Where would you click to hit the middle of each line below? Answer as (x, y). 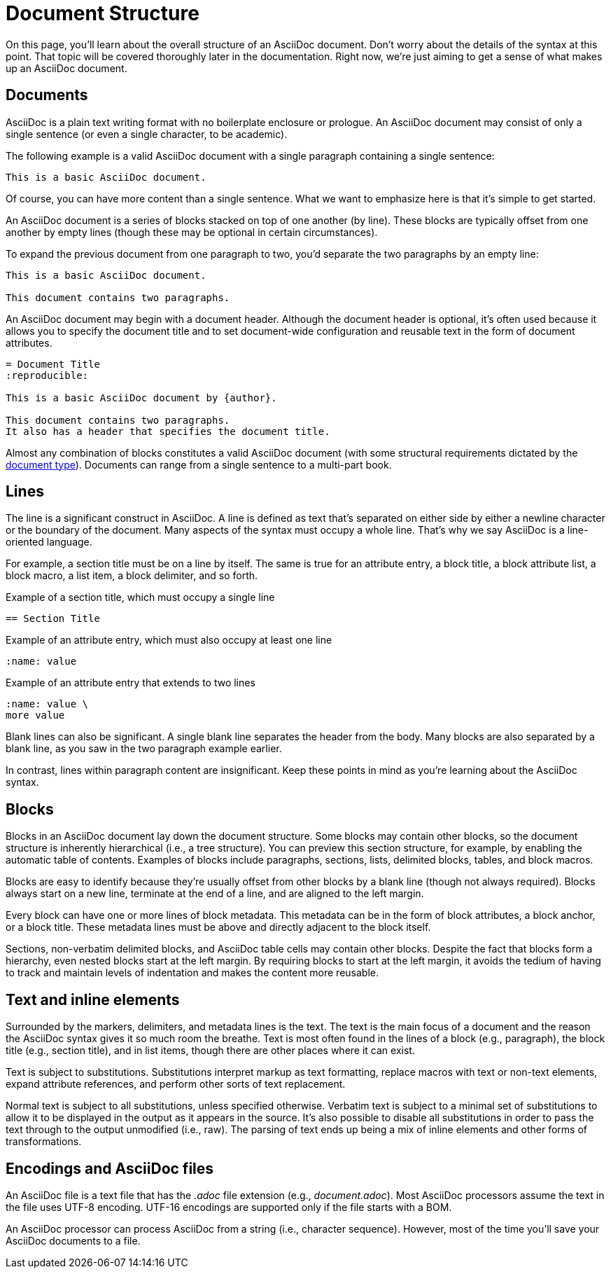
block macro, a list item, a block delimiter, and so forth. (132, 576)
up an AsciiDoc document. (66, 68)
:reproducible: (47, 375)
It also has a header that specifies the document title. (168, 431)
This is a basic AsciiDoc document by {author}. (141, 397)
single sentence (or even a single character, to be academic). (147, 134)
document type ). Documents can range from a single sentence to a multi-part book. (199, 464)
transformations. (44, 1142)
